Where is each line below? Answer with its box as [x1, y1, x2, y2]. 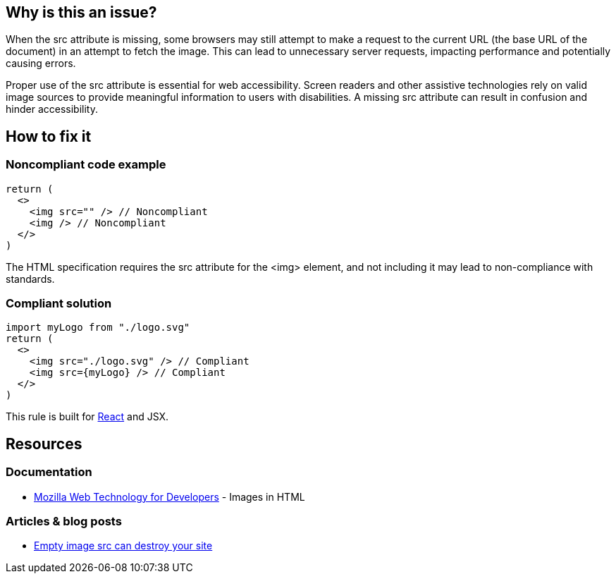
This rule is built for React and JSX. [6, 410, 169, 423]
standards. [6, 272, 55, 285]
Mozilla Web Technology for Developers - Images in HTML [34, 490, 305, 503]
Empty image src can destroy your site [34, 540, 213, 552]
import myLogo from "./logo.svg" [6, 322, 190, 334]
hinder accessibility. [6, 103, 98, 116]
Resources [6, 434, 82, 453]
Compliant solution [6, 296, 112, 311]
